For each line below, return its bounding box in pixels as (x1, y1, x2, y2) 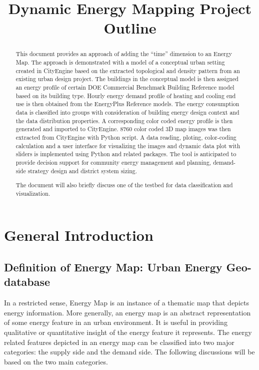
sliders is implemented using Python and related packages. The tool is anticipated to (15, 150, 236, 158)
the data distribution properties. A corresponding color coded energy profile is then (15, 116, 233, 125)
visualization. (15, 189, 50, 197)
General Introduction (4, 225, 153, 245)
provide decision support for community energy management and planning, (15, 158, 211, 166)
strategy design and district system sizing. (27, 166, 137, 175)
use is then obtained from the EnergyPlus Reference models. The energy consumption (15, 100, 239, 108)
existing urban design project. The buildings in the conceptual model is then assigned (15, 75, 238, 83)
